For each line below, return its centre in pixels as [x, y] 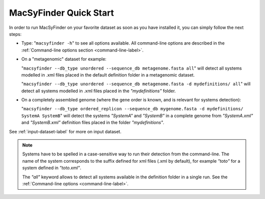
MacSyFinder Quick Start [62, 13]
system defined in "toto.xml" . [52, 168]
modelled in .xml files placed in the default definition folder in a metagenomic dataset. [108, 75]
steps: [15, 34]
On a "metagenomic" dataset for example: [64, 59]
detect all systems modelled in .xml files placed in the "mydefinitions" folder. [99, 91]
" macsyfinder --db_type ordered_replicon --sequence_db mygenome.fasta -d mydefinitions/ [132, 109]
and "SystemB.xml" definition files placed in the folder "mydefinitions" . [93, 123]
